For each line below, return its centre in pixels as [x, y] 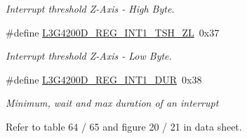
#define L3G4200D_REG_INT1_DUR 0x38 [104, 79]
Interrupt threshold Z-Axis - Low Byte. [89, 56]
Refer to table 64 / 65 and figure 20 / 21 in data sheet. [124, 126]
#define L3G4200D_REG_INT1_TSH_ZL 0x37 [113, 32]
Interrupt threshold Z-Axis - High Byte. [90, 8]
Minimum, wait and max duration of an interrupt [112, 103]
